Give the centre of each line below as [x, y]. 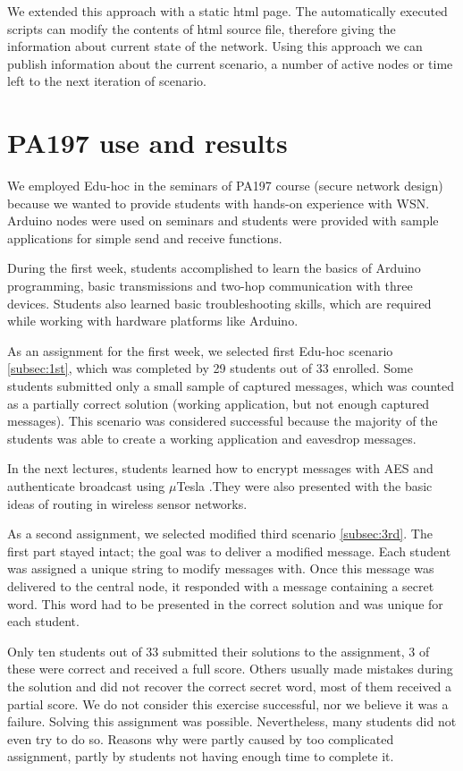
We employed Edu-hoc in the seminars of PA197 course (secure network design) [225, 186]
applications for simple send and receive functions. [145, 237]
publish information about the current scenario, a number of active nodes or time [230, 63]
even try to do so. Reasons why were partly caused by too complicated [201, 738]
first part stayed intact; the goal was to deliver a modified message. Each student [229, 551]
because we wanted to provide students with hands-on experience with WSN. [219, 203]
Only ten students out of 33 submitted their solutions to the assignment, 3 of [219, 651]
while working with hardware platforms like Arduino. [153, 321]
